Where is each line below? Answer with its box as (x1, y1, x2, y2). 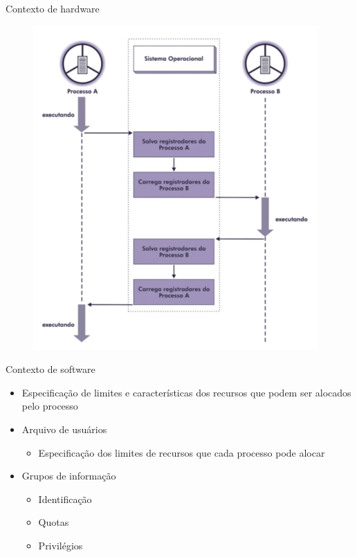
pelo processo (21, 399, 78, 413)
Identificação (38, 491, 92, 506)
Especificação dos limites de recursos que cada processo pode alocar (38, 445, 325, 459)
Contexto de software (6, 362, 95, 376)
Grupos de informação (21, 468, 116, 483)
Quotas (38, 515, 69, 529)
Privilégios (38, 538, 83, 552)
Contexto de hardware (6, 1, 100, 15)
